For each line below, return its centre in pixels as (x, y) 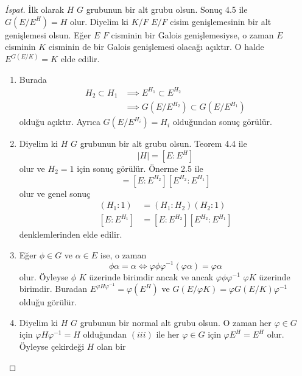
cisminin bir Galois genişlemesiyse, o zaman (192, 34)
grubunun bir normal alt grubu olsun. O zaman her (176, 322)
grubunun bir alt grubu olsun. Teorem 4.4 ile (163, 144)
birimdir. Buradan (53, 289)
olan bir (111, 346)
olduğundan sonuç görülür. (222, 122)
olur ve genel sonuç (55, 193)
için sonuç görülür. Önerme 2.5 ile (140, 168)
